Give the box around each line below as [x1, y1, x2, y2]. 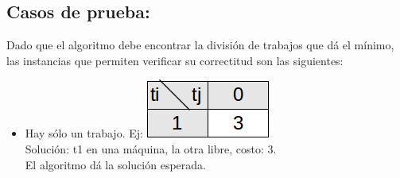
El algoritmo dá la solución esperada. [25, 156, 206, 172]
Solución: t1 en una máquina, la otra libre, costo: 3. [25, 140, 277, 157]
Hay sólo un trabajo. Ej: [25, 125, 143, 141]
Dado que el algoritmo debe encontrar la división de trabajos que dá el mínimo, [6, 37, 394, 53]
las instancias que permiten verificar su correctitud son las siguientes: [6, 52, 344, 68]
